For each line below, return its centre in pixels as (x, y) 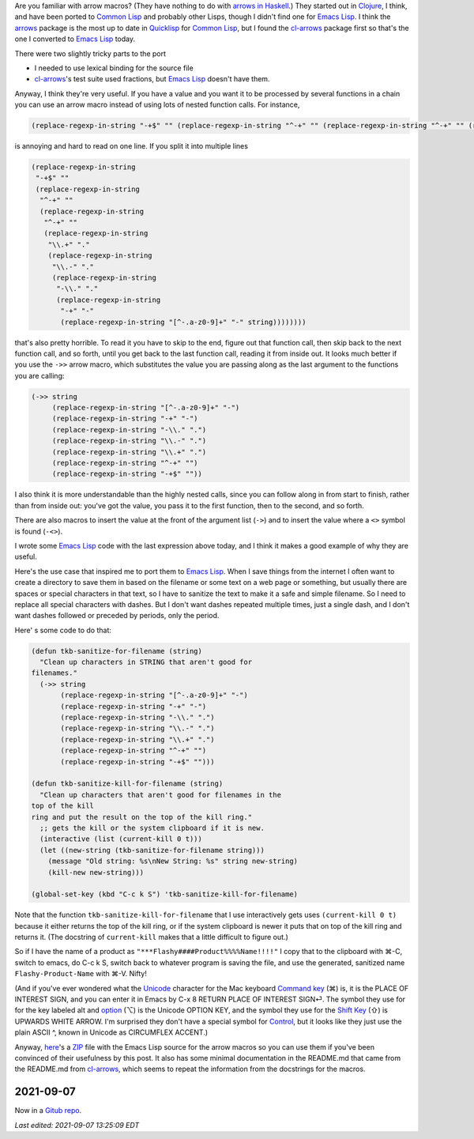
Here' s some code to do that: (63, 630)
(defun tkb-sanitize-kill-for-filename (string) (127, 784)
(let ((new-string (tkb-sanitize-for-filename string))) (152, 850)
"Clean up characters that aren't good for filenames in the (161, 795)
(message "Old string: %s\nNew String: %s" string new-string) (173, 861)
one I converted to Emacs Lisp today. (75, 39)
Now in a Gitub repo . (48, 1111)
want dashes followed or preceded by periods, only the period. (117, 616)
